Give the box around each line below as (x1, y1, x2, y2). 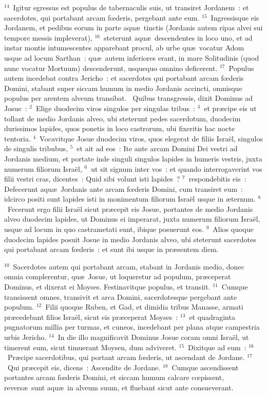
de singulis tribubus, (4, 143, 68, 154)
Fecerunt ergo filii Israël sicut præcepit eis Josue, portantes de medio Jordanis (7, 203, 253, 214)
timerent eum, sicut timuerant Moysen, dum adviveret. (4, 341, 177, 352)
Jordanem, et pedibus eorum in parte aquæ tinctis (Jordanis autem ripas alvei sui (4, 22, 263, 33)
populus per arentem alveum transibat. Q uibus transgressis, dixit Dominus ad (4, 93, 253, 103)
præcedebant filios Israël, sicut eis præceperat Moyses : (4, 311, 178, 322)
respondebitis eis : (188, 173, 246, 184)
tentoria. (4, 133, 31, 143)
